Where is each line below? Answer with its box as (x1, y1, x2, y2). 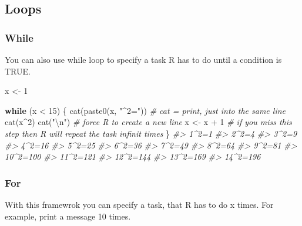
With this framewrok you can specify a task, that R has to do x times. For (5, 198, 274, 210)
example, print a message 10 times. (5, 210, 131, 222)
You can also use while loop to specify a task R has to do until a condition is (5, 53, 282, 65)
